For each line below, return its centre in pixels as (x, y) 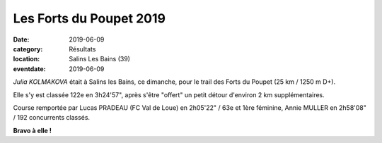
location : (27, 59)
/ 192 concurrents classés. (52, 118)
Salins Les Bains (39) (100, 59)
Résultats (82, 49)
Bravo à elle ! (33, 130)
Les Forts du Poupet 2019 (89, 18)
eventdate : (29, 69)
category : (28, 49)
